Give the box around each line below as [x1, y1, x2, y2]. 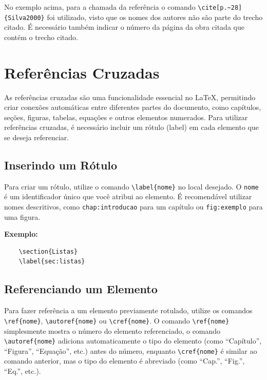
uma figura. [4, 211, 41, 222]
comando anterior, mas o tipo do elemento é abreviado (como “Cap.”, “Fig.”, [4, 355, 245, 366]
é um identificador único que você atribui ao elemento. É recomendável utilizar [4, 191, 252, 202]
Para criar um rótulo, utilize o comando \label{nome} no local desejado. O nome [4, 181, 259, 192]
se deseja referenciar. [4, 132, 69, 142]
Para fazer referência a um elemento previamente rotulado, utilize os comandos [4, 305, 253, 316]
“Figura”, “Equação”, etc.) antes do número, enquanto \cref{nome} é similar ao [4, 345, 257, 356]
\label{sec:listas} [18, 258, 85, 265]
